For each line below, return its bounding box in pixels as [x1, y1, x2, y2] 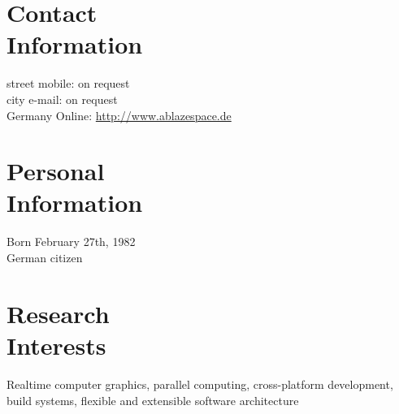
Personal [7, 154, 105, 188]
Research [7, 296, 110, 330]
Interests [7, 328, 106, 361]
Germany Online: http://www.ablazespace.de [7, 106, 232, 123]
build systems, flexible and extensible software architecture [7, 391, 299, 408]
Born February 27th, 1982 [7, 233, 136, 250]
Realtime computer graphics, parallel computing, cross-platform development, [7, 375, 393, 392]
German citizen [7, 249, 83, 265]
